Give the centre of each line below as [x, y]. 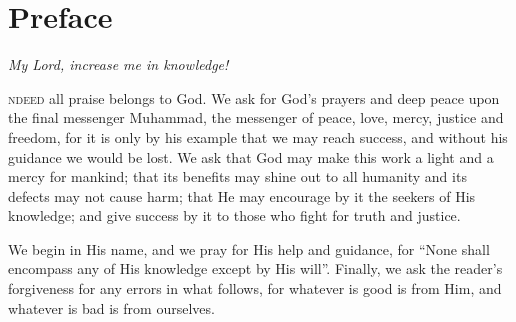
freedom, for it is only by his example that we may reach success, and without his [258, 136]
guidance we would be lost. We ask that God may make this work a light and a [251, 156]
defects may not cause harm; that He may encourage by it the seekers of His [242, 195]
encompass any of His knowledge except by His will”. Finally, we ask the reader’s [255, 268]
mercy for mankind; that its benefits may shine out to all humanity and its [237, 176]
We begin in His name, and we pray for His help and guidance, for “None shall [249, 248]
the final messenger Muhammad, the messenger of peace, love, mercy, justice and [256, 117]
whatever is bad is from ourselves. [111, 307]
